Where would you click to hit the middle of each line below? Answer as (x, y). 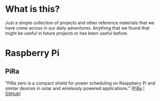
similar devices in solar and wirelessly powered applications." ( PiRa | (75, 88)
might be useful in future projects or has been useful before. (67, 33)
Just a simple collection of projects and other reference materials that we (80, 23)
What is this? (33, 9)
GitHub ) (13, 93)
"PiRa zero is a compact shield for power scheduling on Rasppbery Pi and (80, 83)
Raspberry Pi (32, 53)
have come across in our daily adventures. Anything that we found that (77, 28)
